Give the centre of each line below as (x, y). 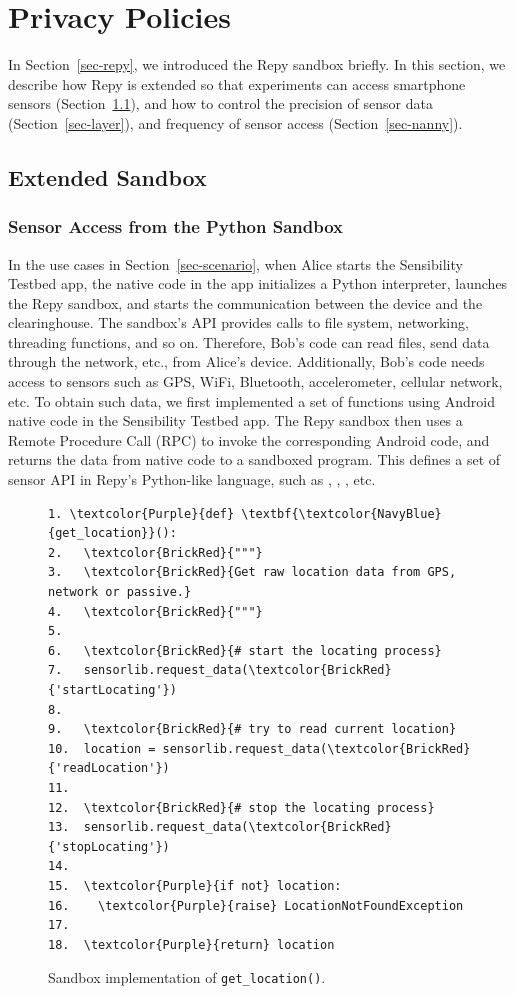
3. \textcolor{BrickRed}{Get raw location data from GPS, (252, 572)
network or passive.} (120, 592)
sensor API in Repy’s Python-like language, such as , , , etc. (192, 479)
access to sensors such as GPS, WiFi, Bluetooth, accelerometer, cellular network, (255, 381)
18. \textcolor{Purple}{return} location (191, 944)
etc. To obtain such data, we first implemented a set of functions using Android (251, 400)
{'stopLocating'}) (109, 846)
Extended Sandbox (107, 176)
